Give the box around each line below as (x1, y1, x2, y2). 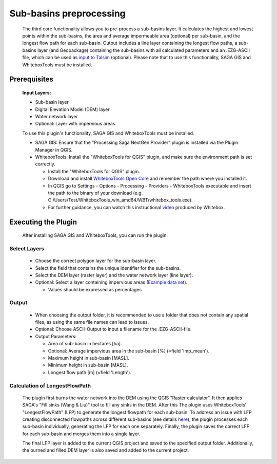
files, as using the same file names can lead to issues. (35, 319, 149, 325)
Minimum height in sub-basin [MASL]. (48, 362, 128, 368)
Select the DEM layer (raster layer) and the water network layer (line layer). (35, 272, 193, 278)
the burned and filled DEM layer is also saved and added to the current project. (22, 447, 189, 453)
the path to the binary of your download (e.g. (48, 190, 143, 196)
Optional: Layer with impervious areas (35, 121, 115, 127)
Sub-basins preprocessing (9, 8, 126, 19)
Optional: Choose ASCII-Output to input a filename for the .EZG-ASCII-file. (35, 326, 192, 332)
